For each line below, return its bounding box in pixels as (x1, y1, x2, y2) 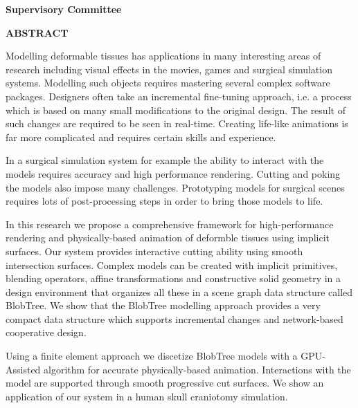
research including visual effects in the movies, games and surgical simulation (6, 62, 332, 76)
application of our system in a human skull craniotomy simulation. (6, 389, 288, 403)
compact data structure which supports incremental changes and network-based (6, 311, 343, 326)
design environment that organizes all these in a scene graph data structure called (6, 284, 353, 299)
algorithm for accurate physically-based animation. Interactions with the (44, 362, 351, 376)
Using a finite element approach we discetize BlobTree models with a (6, 349, 298, 363)
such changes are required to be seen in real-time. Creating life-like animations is (6, 116, 348, 131)
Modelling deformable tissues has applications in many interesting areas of (6, 48, 321, 63)
